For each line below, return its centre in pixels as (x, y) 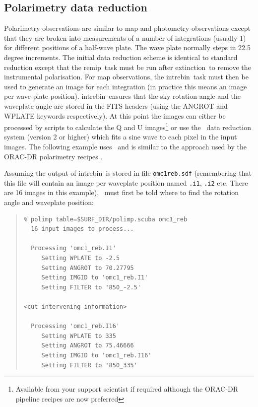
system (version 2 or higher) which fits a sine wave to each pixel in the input (121, 137)
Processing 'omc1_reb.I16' (75, 326)
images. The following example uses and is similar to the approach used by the (125, 146)
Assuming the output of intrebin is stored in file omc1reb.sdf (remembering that (128, 173)
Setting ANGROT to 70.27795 (88, 268)
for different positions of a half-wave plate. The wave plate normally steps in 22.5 (128, 47)
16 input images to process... (82, 229)
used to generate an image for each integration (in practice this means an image (126, 86)
